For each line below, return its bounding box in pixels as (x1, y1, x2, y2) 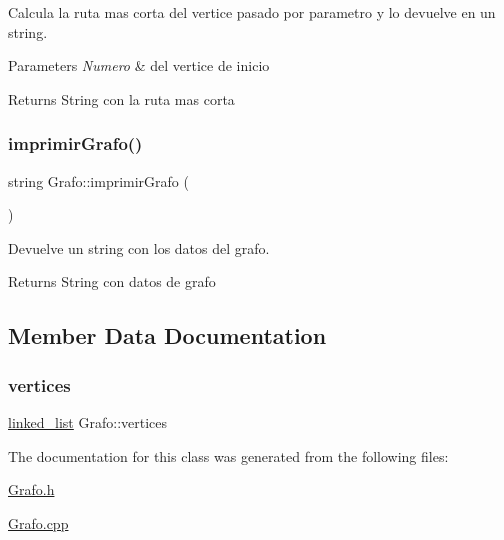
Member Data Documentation (8, 320, 327, 351)
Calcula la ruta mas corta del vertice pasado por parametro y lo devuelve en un (8, 2, 496, 22)
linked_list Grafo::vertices (8, 411, 168, 432)
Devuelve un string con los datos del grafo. (8, 237, 270, 258)
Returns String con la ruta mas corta (8, 88, 235, 109)
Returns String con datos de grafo (8, 271, 216, 292)
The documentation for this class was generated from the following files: (8, 445, 449, 466)
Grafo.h (8, 479, 55, 500)
